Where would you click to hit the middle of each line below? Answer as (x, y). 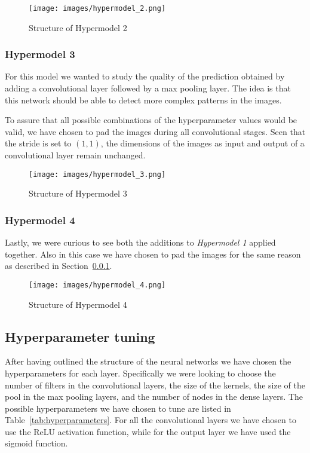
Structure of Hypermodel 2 (78, 27)
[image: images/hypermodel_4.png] (97, 285)
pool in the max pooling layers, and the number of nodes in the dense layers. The (154, 397)
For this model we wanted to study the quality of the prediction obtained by (145, 76)
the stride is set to (38, 143)
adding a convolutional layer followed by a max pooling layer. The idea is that (148, 88)
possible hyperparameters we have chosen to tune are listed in (118, 408)
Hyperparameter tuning (80, 336)
